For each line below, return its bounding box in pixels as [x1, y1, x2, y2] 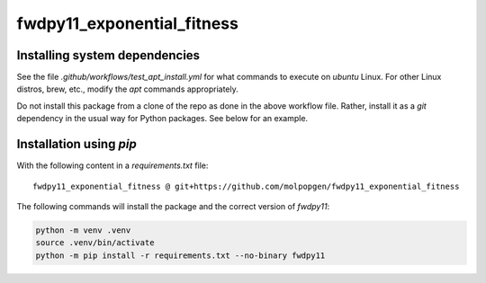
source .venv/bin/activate [35, 238, 155, 248]
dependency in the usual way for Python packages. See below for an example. [16, 113, 309, 124]
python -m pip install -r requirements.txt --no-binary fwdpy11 [35, 250, 326, 261]
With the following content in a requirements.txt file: [16, 160, 209, 171]
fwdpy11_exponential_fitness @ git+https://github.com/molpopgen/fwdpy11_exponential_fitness [32, 181, 460, 191]
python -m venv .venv [35, 225, 131, 235]
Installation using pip [16, 137, 137, 152]
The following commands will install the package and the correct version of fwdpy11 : [16, 200, 330, 211]
